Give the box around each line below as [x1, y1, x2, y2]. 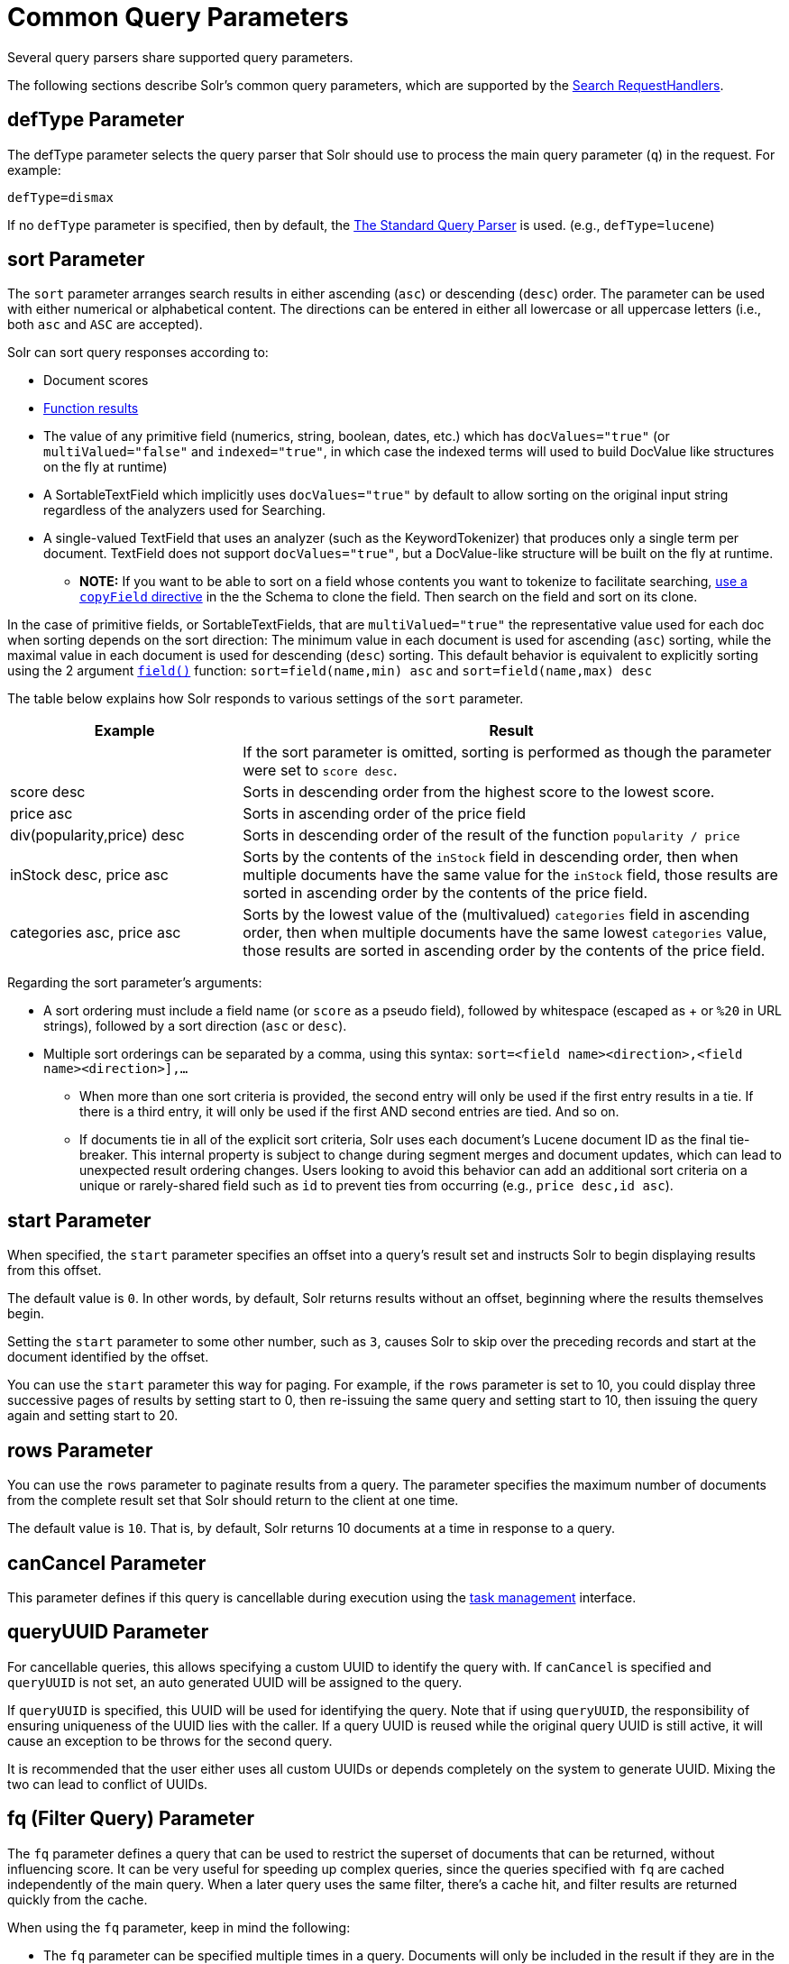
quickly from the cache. [7, 1891, 148, 1907]
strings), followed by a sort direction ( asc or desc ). [43, 1018, 347, 1034]
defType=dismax [7, 189, 115, 205]
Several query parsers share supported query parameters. [7, 49, 353, 65]
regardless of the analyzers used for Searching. [43, 502, 326, 519]
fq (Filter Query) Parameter [7, 1807, 255, 1831]
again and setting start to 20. [7, 1408, 179, 1424]
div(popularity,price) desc [10, 826, 185, 845]
